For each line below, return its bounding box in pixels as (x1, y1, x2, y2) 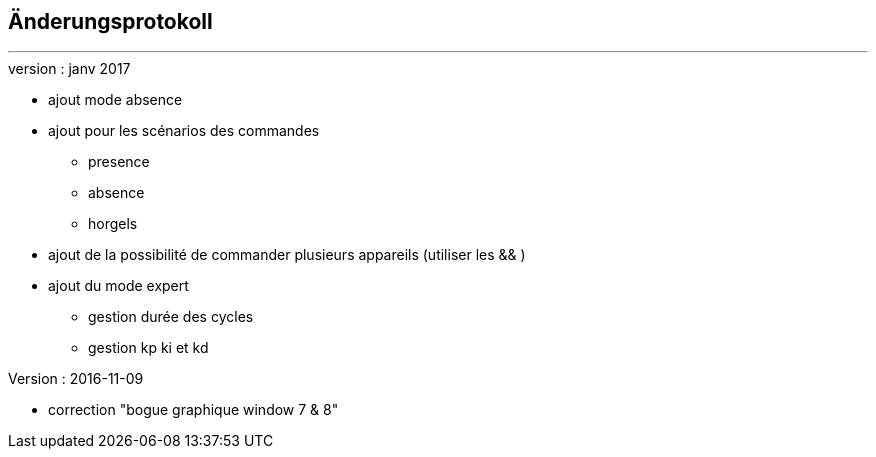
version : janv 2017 (8, 60, 131, 78)
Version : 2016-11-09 (8, 370, 144, 388)
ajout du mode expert (48, 277, 189, 295)
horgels (88, 215, 138, 233)
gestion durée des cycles (88, 308, 254, 326)
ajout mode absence (48, 91, 183, 109)
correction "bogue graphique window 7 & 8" (48, 401, 339, 419)
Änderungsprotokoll (8, 9, 213, 34)
